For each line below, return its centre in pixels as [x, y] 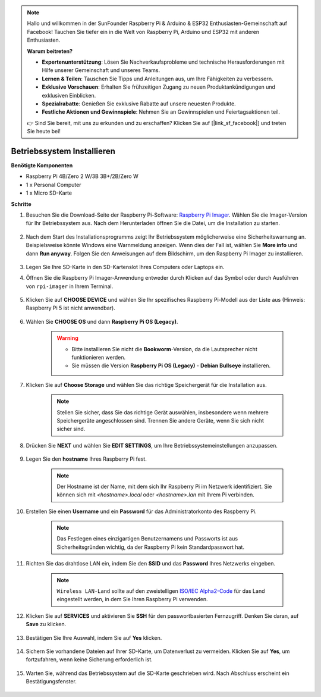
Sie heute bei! [44, 132]
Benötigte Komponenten [42, 165]
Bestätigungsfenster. [51, 682]
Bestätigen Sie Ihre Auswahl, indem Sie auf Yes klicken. [94, 637]
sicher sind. [71, 429]
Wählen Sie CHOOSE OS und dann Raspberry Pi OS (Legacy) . [102, 321]
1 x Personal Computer [53, 185]
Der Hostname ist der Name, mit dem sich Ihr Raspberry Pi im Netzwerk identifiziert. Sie [164, 486]
